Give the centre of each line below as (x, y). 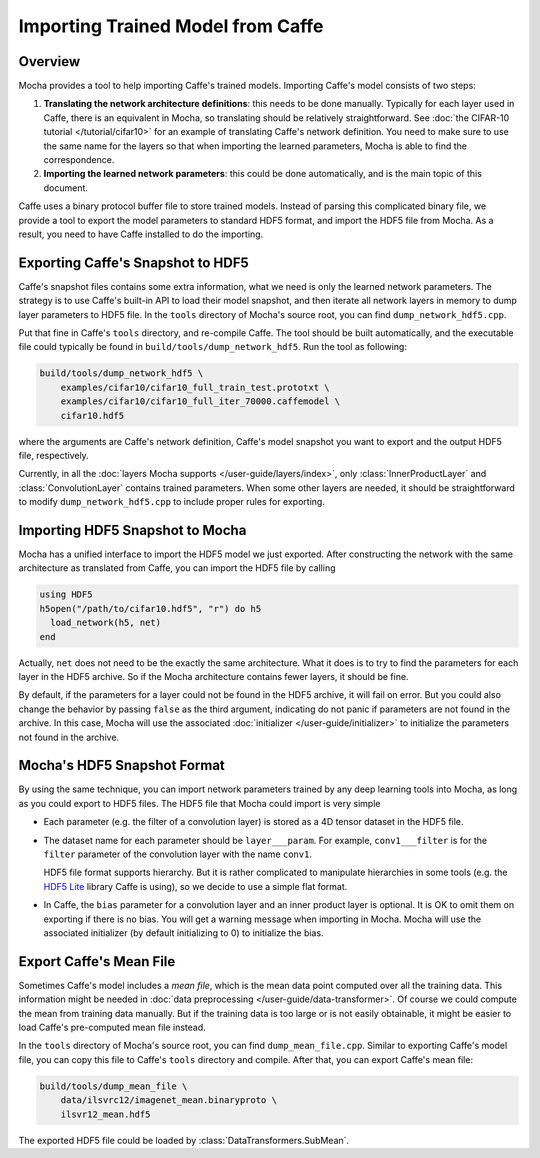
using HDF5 (66, 594)
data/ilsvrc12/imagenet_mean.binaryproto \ (168, 1100)
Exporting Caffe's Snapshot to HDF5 (133, 262)
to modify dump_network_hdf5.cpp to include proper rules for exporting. (171, 502)
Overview (49, 61)
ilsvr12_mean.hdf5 (105, 1114)
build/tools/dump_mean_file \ (113, 1086)
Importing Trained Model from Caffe (171, 26)
